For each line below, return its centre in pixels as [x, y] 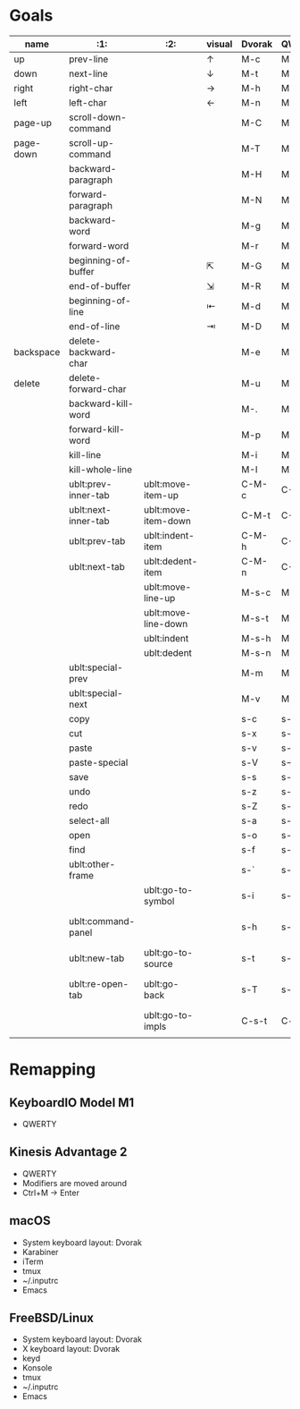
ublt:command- [102, 921]
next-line [88, 73]
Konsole [37, 1368]
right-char [91, 88]
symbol [159, 901]
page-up [33, 123]
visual [220, 44]
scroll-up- [91, 142]
